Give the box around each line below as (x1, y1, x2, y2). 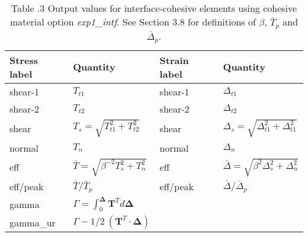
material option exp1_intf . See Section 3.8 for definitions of (9, 15, 256, 28)
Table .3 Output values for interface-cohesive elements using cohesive (11, 1, 297, 15)
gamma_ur (9, 215, 56, 229)
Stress (9, 53, 38, 67)
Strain (159, 53, 189, 67)
